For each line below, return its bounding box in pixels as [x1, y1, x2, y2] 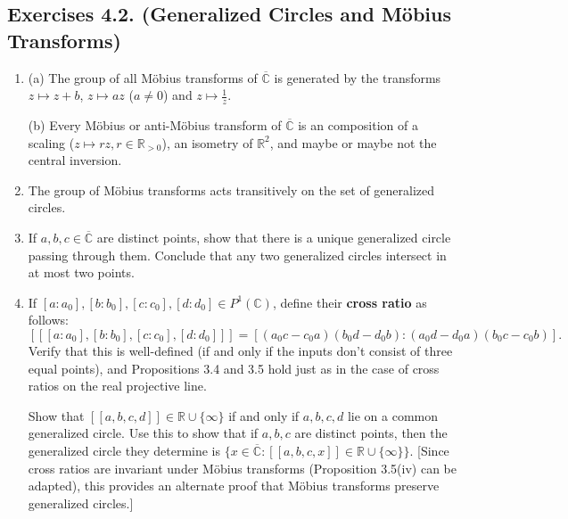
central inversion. [28, 151, 122, 169]
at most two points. [28, 263, 135, 282]
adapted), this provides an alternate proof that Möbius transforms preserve [28, 476, 440, 495]
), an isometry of [161, 133, 253, 152]
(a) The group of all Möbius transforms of [28, 68, 258, 86]
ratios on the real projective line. [28, 376, 207, 395]
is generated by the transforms [274, 68, 441, 86]
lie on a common [347, 406, 439, 424]
